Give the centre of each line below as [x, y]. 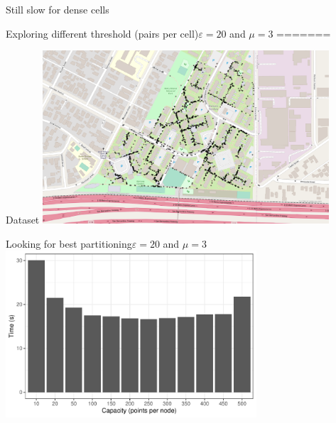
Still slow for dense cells [58, 9]
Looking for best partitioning [69, 243]
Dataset [23, 219]
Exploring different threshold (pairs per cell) [102, 33]
